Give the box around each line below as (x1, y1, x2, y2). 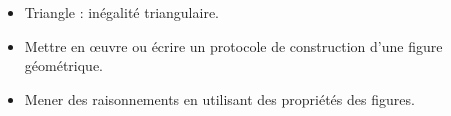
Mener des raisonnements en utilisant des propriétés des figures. (24, 88, 415, 109)
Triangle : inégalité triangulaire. (24, 2, 220, 22)
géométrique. (24, 55, 104, 76)
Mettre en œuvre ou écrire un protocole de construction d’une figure (24, 35, 443, 56)
